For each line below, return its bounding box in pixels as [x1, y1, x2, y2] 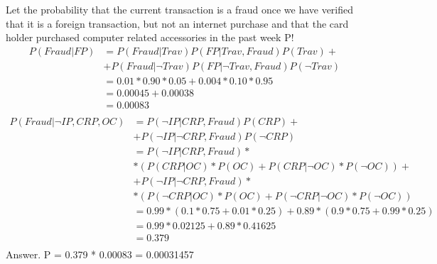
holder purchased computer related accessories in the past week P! [6, 30, 294, 45]
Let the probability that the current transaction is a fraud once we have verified [6, 2, 354, 16]
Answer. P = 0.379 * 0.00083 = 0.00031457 [6, 247, 194, 262]
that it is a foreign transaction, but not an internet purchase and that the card [6, 16, 349, 31]
